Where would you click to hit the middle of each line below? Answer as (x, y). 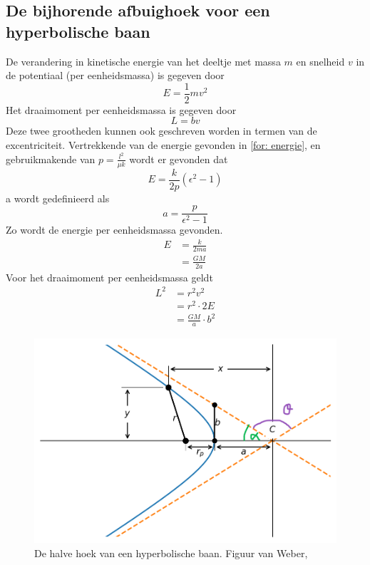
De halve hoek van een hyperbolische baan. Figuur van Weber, (171, 553)
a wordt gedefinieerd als (58, 198)
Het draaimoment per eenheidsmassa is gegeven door (121, 109)
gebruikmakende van (51, 159)
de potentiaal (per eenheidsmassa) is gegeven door (115, 75)
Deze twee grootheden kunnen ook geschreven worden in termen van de (161, 131)
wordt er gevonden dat (179, 159)
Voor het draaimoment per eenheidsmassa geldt (109, 277)
